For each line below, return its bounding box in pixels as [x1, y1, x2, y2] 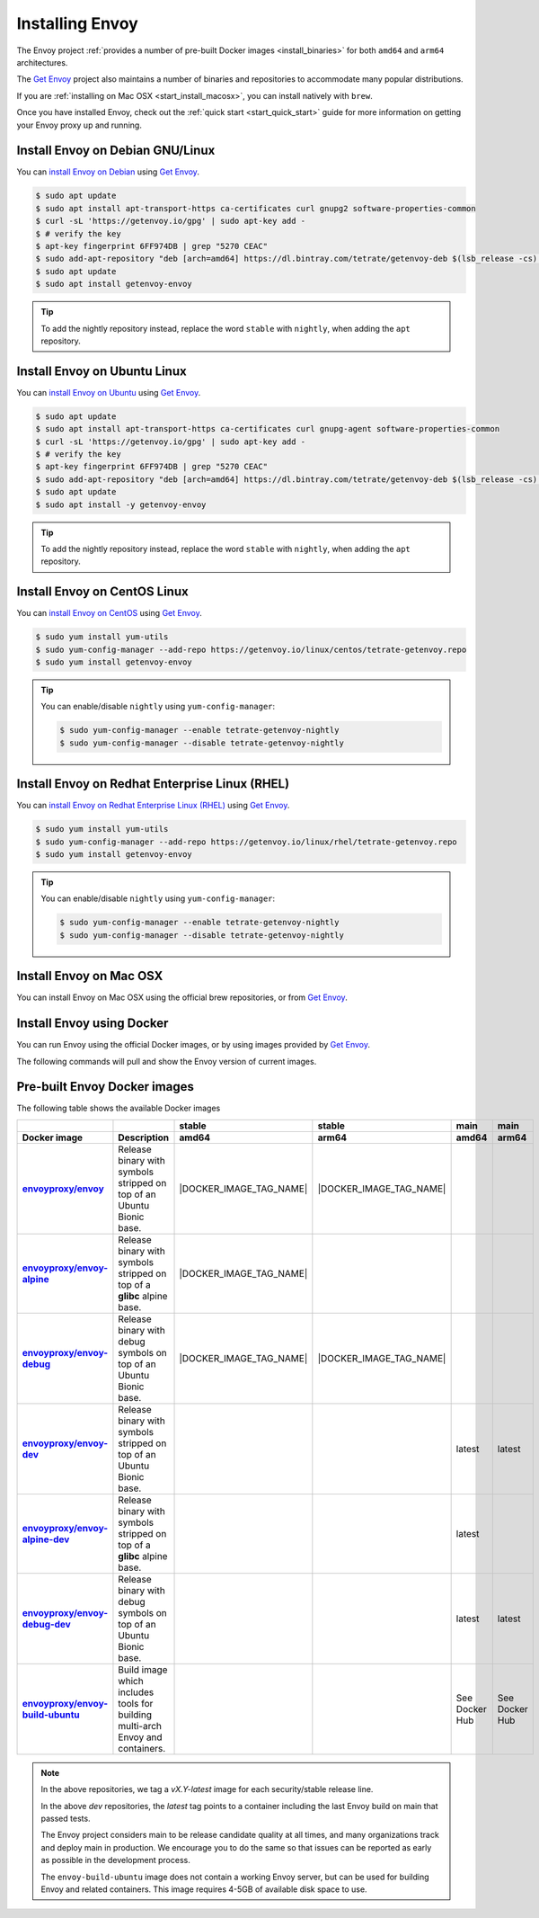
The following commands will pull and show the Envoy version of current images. [16, 1056, 317, 1066]
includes [118, 1686, 155, 1699]
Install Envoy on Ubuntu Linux [16, 363, 188, 379]
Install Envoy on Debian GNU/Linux [16, 143, 216, 158]
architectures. [16, 57, 68, 67]
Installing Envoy [16, 13, 138, 33]
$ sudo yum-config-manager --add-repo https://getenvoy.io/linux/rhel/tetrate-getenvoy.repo [35, 836, 457, 847]
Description [118, 1131, 170, 1144]
